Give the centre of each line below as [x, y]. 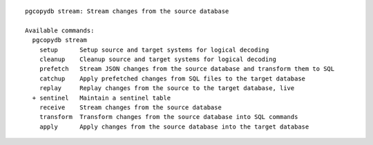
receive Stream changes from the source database [131, 107]
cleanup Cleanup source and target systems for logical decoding [157, 59]
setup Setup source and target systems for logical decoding [154, 49]
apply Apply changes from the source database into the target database [174, 126]
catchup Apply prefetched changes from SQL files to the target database [172, 78]
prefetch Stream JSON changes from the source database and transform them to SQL [187, 69]
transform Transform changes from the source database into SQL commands [169, 117]
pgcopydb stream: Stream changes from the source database [127, 11]
